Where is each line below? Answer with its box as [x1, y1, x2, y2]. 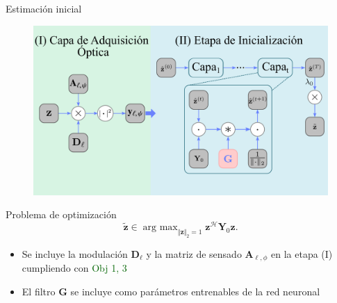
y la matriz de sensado [146, 246, 242, 261]
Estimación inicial [6, 1, 82, 15]
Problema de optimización [6, 207, 117, 222]
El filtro [22, 284, 56, 298]
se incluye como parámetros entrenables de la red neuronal [70, 284, 320, 298]
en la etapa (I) [271, 246, 333, 261]
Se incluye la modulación [22, 246, 128, 261]
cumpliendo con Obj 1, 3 [22, 261, 127, 275]
